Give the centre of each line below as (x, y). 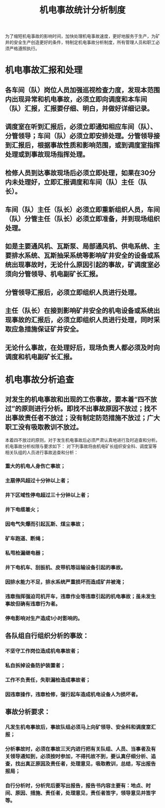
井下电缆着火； (23, 510)
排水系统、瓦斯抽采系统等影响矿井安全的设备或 (82, 256)
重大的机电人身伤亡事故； (35, 466)
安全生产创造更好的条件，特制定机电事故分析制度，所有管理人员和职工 (84, 42)
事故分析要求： (28, 712)
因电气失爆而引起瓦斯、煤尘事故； (45, 524)
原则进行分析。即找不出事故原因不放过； (83, 409)
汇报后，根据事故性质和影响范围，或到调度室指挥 (86, 145)
